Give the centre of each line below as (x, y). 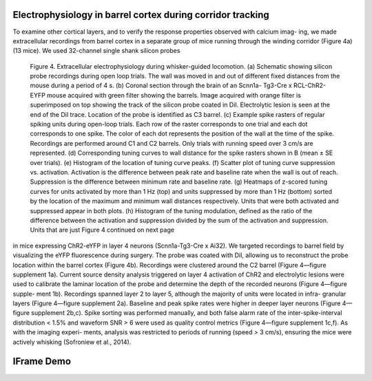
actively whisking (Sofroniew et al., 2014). (72, 342)
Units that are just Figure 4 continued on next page (102, 230)
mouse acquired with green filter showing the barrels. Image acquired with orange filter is (174, 95)
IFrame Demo (42, 361)
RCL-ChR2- (310, 85)
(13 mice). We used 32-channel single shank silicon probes (96, 51)
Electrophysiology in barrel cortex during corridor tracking (141, 15)
